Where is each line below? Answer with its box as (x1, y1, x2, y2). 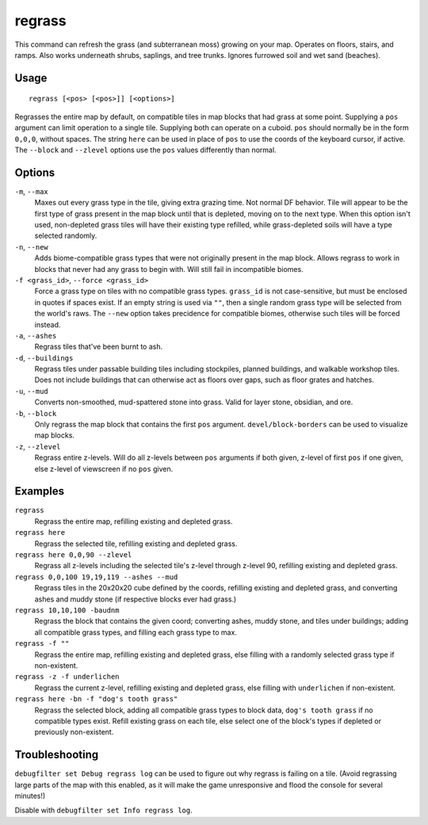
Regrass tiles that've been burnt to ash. (34, 342, 163, 352)
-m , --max (14, 186, 48, 196)
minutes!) (14, 791, 46, 800)
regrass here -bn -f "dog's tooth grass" (14, 694, 178, 704)
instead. (34, 319, 61, 329)
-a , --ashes (14, 330, 57, 340)
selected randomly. (34, 231, 97, 241)
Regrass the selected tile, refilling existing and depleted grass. (34, 539, 238, 548)
